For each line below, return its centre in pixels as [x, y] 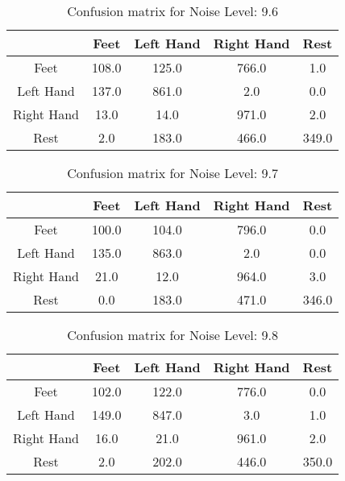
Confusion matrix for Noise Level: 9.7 [173, 173]
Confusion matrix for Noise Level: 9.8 [173, 335]
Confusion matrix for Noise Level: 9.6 [173, 11]
